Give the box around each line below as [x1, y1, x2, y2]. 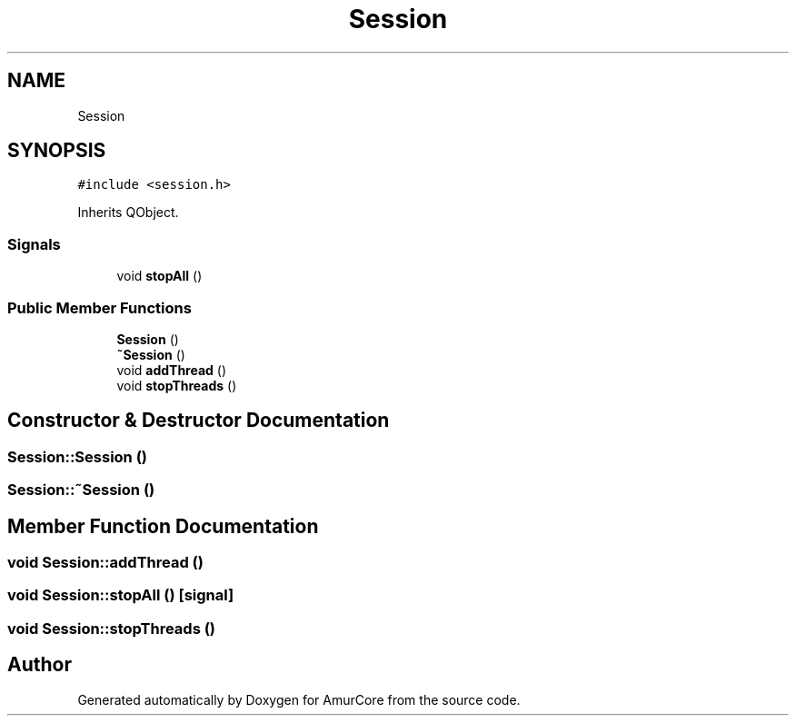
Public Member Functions [7, 298, 192, 317]
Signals [7, 234, 61, 253]
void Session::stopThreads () [7, 619, 216, 638]
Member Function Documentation [7, 514, 319, 538]
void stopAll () [116, 268, 203, 284]
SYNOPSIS [7, 139, 106, 163]
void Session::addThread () [7, 553, 204, 571]
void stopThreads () [116, 377, 237, 393]
